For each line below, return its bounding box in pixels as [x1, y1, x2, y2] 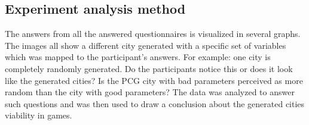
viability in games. [5, 109, 72, 121]
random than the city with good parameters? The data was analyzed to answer [5, 86, 295, 98]
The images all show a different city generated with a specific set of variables [5, 39, 286, 51]
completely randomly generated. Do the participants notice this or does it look [5, 62, 293, 74]
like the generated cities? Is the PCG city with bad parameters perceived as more [5, 74, 303, 86]
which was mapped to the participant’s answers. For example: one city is [5, 51, 271, 63]
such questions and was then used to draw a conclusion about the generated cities [5, 97, 305, 110]
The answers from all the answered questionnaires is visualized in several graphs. [5, 27, 301, 40]
